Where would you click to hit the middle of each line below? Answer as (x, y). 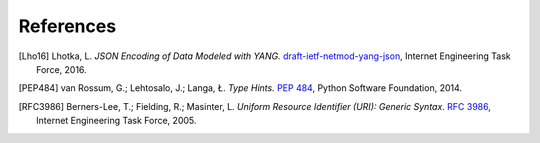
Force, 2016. (61, 69)
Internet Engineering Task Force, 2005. (116, 121)
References (67, 26)
